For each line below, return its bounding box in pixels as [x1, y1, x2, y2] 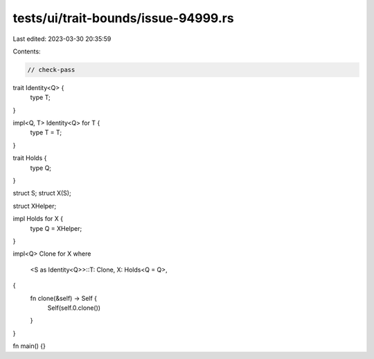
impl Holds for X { [12, 215, 64, 223]
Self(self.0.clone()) [47, 304, 100, 312]
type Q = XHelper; [30, 224, 82, 232]
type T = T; [30, 128, 62, 137]
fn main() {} [12, 342, 46, 350]
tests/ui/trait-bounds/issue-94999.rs [12, 10, 235, 26]
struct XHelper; [12, 202, 57, 210]
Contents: [12, 47, 41, 55]
